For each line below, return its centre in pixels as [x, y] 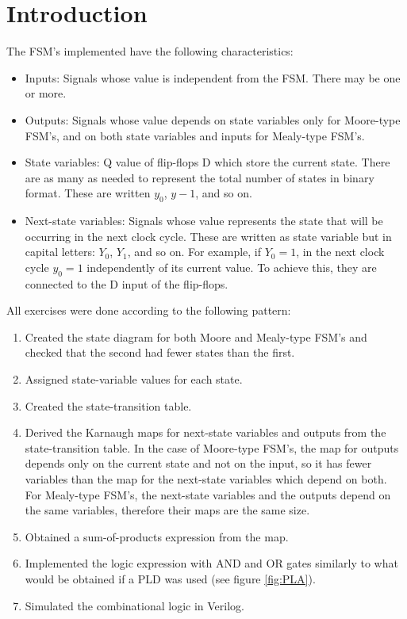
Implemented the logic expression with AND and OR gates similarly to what [211, 563]
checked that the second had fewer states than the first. [160, 352]
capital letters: [60, 252]
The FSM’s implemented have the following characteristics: [150, 51]
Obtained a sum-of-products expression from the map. [157, 536]
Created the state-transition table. [108, 405]
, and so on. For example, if [194, 252]
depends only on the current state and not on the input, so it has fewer [198, 463]
